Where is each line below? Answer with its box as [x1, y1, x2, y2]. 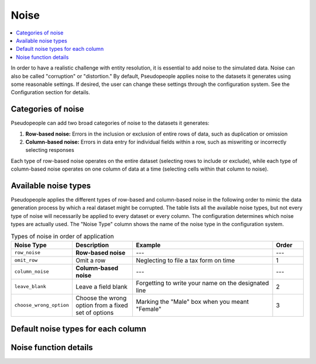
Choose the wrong [75, 294, 127, 302]
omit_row [14, 257, 38, 264]
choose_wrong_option [14, 302, 70, 308]
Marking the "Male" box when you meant [135, 297, 249, 306]
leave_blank [14, 283, 46, 290]
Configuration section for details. [11, 89, 90, 96]
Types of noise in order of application [11, 232, 114, 240]
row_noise [14, 249, 41, 256]
